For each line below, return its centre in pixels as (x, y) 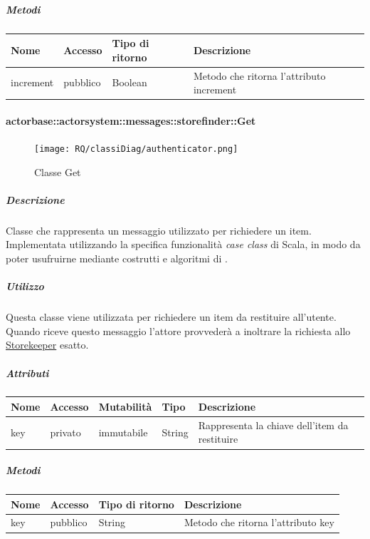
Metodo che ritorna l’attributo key (259, 522)
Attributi (27, 373)
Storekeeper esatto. (47, 345)
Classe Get (58, 171)
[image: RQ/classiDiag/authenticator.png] (136, 149)
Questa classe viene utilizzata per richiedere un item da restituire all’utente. (171, 317)
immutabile (123, 432)
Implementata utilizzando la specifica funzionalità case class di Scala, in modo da (183, 244)
